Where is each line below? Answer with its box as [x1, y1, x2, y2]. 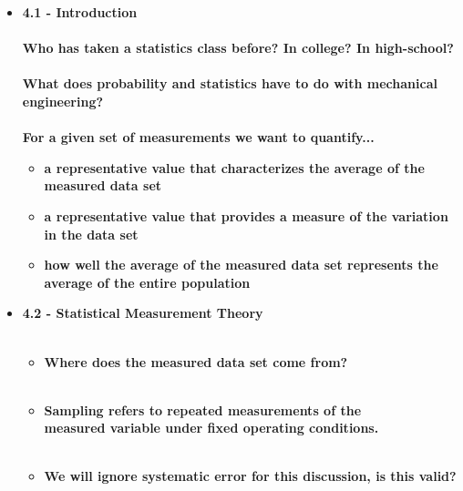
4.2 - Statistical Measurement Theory [22, 303, 263, 322]
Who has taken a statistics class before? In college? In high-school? [22, 38, 454, 57]
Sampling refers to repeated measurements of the [44, 400, 362, 419]
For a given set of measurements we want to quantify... [22, 128, 375, 147]
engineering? [22, 91, 104, 110]
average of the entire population [44, 272, 251, 292]
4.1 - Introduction [22, 3, 138, 21]
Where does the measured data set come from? [44, 352, 348, 371]
